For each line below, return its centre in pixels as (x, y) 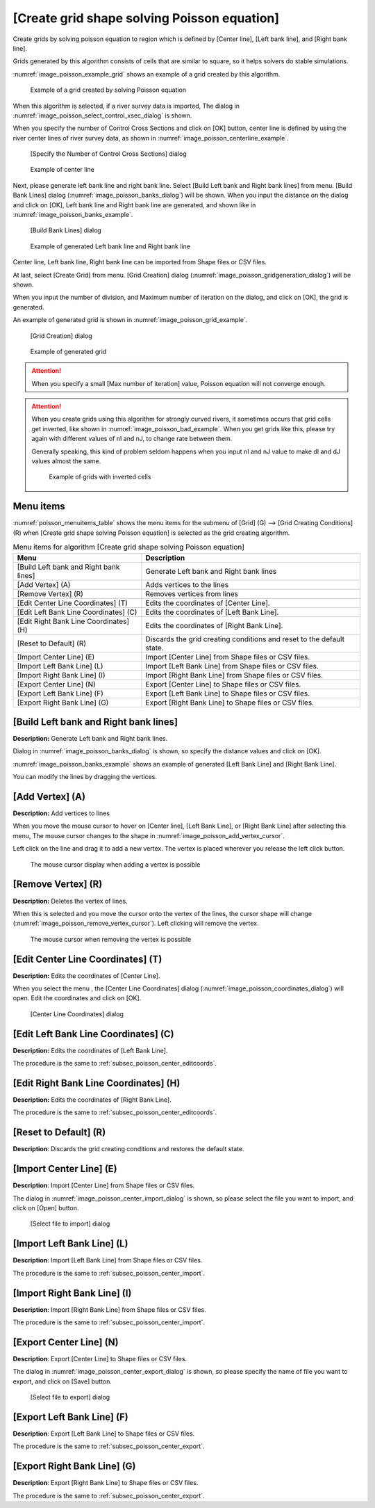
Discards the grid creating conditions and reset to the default (245, 639)
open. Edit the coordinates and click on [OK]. (77, 998)
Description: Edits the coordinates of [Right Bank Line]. (92, 1100)
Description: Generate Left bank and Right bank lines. (90, 739)
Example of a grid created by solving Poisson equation (108, 90)
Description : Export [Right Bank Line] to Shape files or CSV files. (106, 1483)
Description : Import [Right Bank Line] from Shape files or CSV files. (109, 1309)
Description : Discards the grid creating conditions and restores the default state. (128, 1149)
